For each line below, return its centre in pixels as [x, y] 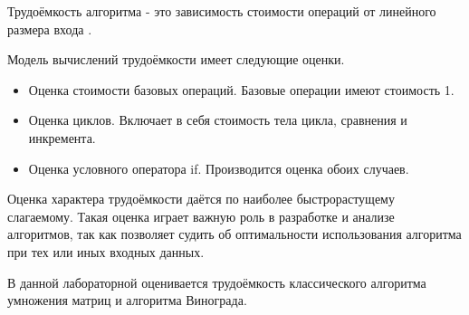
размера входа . [50, 29]
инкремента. [62, 137]
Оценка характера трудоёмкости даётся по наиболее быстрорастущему [201, 199]
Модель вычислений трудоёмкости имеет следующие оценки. [176, 59]
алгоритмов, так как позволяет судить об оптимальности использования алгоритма [234, 234]
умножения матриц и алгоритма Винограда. [127, 300]
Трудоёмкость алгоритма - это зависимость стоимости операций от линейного [222, 11]
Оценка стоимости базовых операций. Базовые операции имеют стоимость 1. [241, 89]
